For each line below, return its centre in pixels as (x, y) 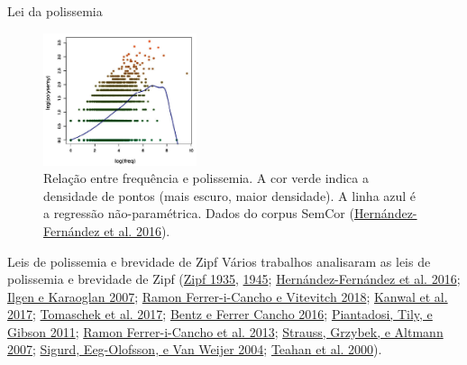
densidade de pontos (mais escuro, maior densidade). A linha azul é (230, 195)
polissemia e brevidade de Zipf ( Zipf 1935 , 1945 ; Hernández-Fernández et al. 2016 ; (234, 279)
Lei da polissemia (55, 11)
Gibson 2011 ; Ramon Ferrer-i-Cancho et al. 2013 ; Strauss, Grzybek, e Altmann (225, 331)
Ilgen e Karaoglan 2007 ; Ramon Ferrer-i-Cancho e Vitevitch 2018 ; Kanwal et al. (228, 296)
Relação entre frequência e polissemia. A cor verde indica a (206, 178)
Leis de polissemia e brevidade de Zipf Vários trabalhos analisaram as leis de (219, 261)
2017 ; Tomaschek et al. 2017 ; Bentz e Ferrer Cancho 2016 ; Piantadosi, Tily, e (220, 314)
